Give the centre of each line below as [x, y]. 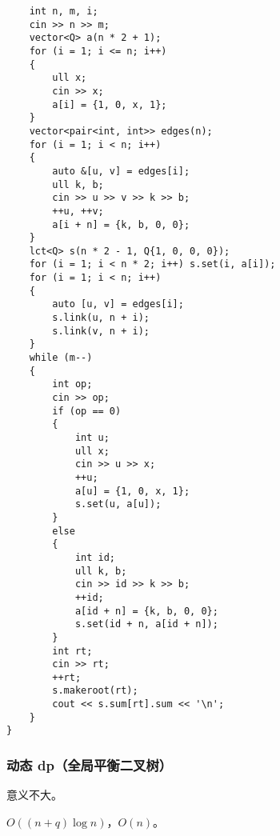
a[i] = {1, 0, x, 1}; [110, 104]
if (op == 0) [87, 411]
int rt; [72, 651]
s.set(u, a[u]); [118, 504]
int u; [92, 438]
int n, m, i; [64, 11]
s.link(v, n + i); [101, 331]
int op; [72, 384]
